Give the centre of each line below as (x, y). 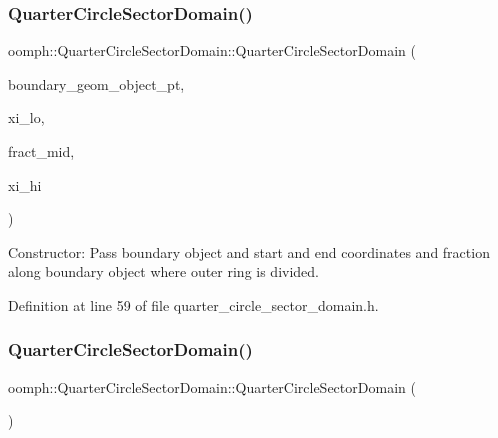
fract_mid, (41, 151)
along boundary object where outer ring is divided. (164, 271)
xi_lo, (26, 117)
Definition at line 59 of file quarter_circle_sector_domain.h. (193, 304)
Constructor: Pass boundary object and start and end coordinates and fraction (249, 251)
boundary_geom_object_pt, (96, 83)
